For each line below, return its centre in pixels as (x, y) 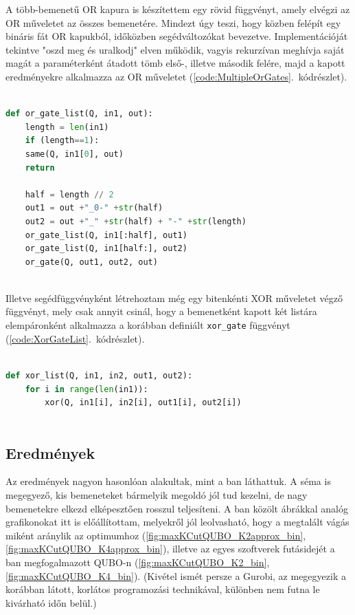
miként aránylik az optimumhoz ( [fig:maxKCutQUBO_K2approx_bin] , (156, 535)
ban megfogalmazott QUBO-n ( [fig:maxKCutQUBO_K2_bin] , (138, 562)
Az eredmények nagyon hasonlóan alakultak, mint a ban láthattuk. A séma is (168, 481)
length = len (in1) (67, 127)
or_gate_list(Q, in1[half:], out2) (106, 249)
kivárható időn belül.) (51, 602)
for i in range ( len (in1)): (87, 389)
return (40, 168)
